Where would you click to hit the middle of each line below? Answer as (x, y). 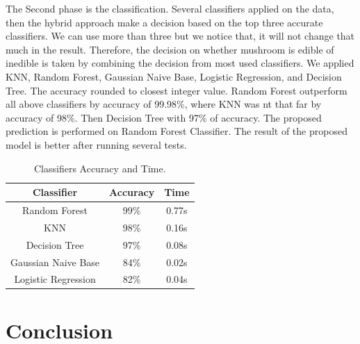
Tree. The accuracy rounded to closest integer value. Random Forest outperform (177, 90)
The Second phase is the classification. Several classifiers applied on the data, (170, 8)
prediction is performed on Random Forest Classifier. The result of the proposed (177, 131)
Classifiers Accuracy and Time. (100, 168)
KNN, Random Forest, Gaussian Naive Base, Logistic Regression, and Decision (174, 76)
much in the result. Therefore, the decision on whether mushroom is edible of (170, 49)
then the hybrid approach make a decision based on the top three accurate (164, 22)
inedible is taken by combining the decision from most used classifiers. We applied (180, 63)
